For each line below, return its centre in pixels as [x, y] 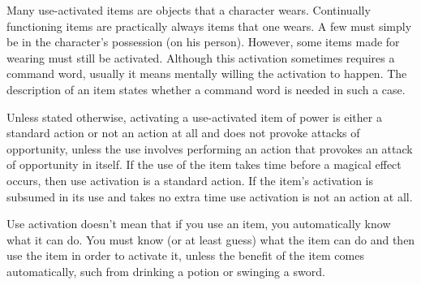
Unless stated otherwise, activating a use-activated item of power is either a [194, 117]
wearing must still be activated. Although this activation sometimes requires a [201, 57]
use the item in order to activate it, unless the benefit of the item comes [185, 255]
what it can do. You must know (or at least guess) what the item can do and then [211, 239]
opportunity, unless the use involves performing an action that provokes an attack [210, 148]
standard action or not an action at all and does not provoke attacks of [183, 133]
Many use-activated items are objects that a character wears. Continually [189, 10]
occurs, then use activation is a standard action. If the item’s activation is [190, 180]
